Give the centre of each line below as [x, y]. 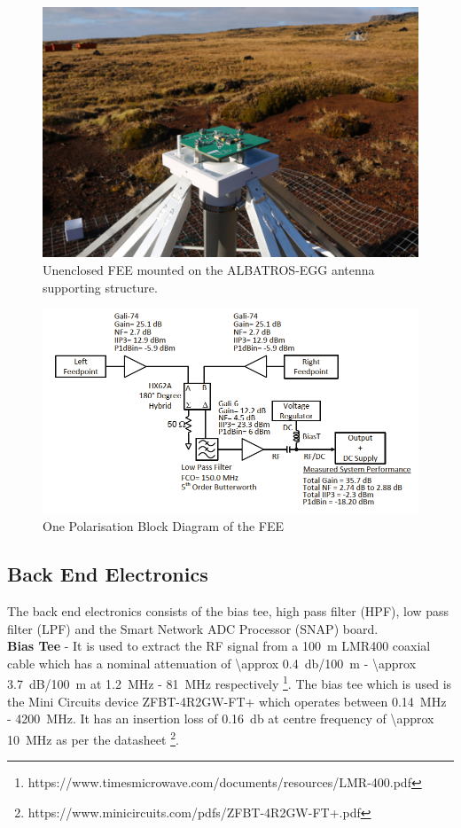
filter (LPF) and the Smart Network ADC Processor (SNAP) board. [193, 628]
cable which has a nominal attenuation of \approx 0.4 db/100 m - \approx [212, 663]
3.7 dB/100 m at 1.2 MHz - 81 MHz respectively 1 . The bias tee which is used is [230, 683]
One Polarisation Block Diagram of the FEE [164, 526]
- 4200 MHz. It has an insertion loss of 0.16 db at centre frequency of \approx [221, 719]
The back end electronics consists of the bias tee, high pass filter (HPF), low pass [228, 611]
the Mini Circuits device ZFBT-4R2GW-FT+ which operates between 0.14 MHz [227, 701]
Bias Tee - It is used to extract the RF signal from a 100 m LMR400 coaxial [219, 646]
